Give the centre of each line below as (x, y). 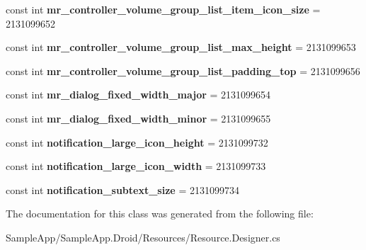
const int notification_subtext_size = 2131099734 (122, 189)
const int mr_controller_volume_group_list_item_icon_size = (163, 9)
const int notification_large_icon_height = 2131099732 (137, 142)
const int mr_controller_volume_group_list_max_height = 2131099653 (181, 47)
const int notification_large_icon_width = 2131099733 (136, 166)
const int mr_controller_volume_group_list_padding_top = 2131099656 (183, 70)
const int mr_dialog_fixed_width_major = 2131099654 (138, 95)
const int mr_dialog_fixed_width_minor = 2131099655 (138, 118)
